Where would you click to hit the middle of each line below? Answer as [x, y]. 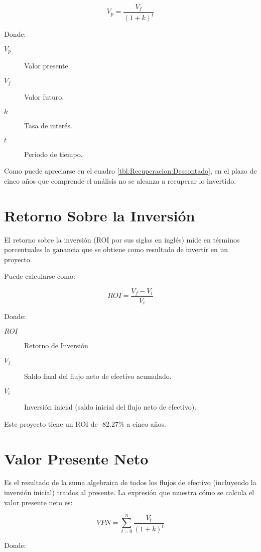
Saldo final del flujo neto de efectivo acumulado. [98, 376]
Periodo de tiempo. [53, 154]
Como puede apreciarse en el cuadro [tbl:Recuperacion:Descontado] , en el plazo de [130, 171]
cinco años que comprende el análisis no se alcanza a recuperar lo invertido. [120, 180]
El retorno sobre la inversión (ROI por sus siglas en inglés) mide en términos [122, 239]
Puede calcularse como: [40, 276]
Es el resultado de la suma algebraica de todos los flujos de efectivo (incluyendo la [130, 482]
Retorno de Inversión [56, 345]
